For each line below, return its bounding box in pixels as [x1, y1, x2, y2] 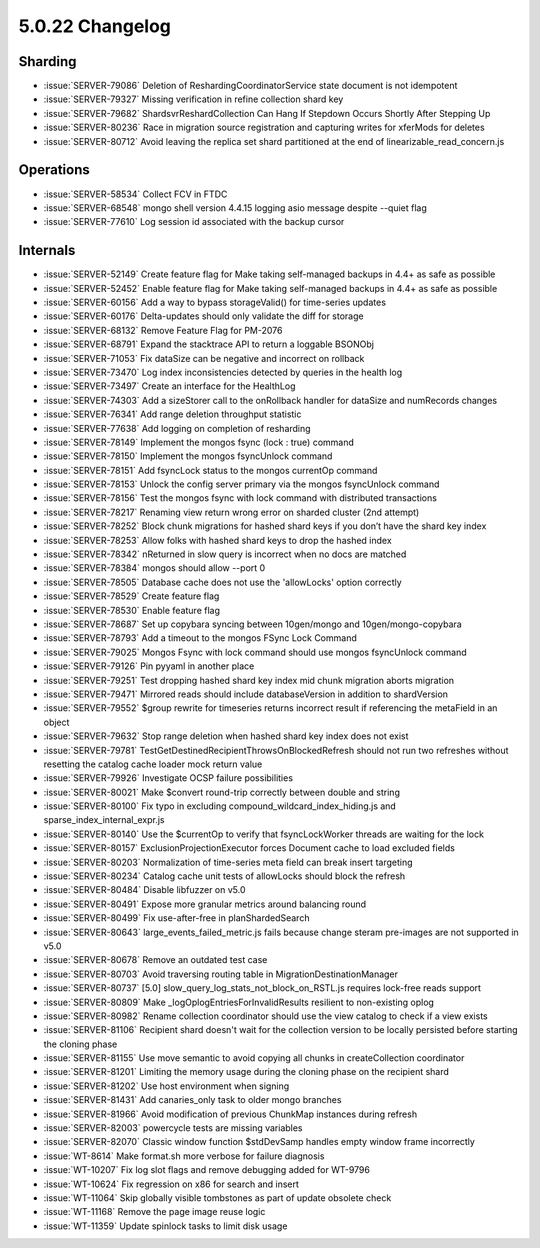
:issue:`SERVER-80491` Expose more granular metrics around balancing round [43, 898, 367, 910]
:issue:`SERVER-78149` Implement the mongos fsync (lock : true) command [43, 436, 355, 448]
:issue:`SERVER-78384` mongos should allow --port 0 [43, 562, 266, 574]
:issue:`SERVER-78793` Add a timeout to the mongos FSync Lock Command [43, 632, 357, 644]
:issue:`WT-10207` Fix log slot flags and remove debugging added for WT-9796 [43, 1164, 370, 1176]
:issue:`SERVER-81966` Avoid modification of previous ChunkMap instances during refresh [43, 1108, 418, 1120]
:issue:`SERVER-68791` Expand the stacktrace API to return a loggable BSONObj [43, 338, 375, 350]
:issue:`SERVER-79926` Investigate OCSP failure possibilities [43, 772, 294, 784]
